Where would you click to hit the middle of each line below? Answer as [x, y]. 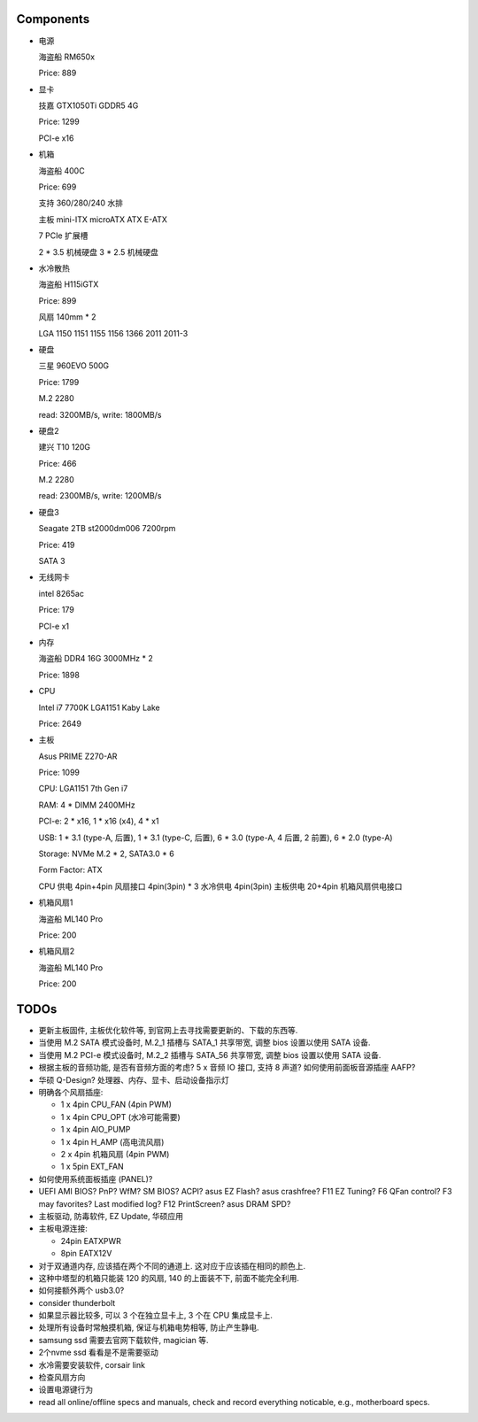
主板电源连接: [63, 1229]
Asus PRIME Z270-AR [78, 756]
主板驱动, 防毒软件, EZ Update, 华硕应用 [111, 1216]
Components [53, 19]
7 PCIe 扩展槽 [63, 236]
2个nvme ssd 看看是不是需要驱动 [99, 1352]
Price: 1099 [59, 773]
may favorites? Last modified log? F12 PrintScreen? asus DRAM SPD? [165, 1203]
